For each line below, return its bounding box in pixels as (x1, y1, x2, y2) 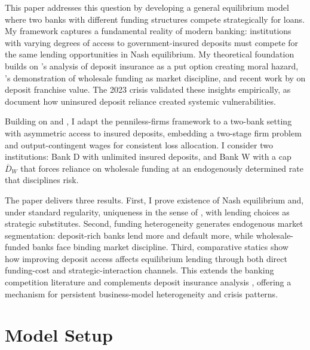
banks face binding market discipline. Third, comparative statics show (32, 241, 288, 253)
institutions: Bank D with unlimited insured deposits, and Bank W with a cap (5, 150, 291, 163)
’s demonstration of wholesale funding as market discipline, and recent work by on (5, 71, 306, 84)
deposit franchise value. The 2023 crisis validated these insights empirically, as (5, 83, 291, 96)
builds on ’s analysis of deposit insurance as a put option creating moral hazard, (5, 59, 299, 72)
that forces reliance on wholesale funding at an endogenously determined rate (20, 162, 303, 174)
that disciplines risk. (5, 174, 79, 186)
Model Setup (5, 322, 113, 347)
